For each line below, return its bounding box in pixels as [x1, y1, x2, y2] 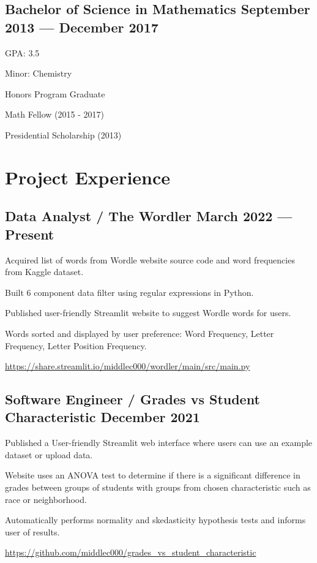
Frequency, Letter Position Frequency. [5, 339, 147, 352]
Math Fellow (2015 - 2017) [5, 108, 104, 121]
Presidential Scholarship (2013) [5, 128, 122, 141]
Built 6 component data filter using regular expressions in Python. [5, 285, 254, 298]
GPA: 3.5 [5, 46, 40, 59]
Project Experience [5, 164, 171, 189]
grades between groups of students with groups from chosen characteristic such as [5, 481, 311, 494]
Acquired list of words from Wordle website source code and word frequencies [5, 253, 295, 266]
